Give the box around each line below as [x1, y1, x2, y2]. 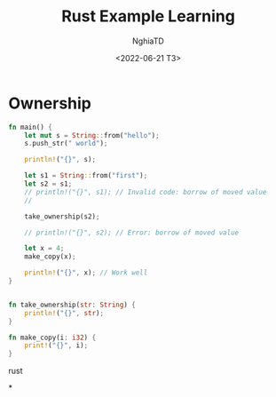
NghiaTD [131, 36, 165, 46]
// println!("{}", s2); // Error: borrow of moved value [24, 228, 240, 237]
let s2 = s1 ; [24, 179, 73, 188]
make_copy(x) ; [24, 252, 76, 261]
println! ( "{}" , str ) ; [24, 308, 104, 317]
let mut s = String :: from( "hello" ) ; [24, 131, 161, 139]
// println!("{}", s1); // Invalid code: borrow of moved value [24, 187, 267, 196]
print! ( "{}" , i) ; [24, 341, 89, 350]
